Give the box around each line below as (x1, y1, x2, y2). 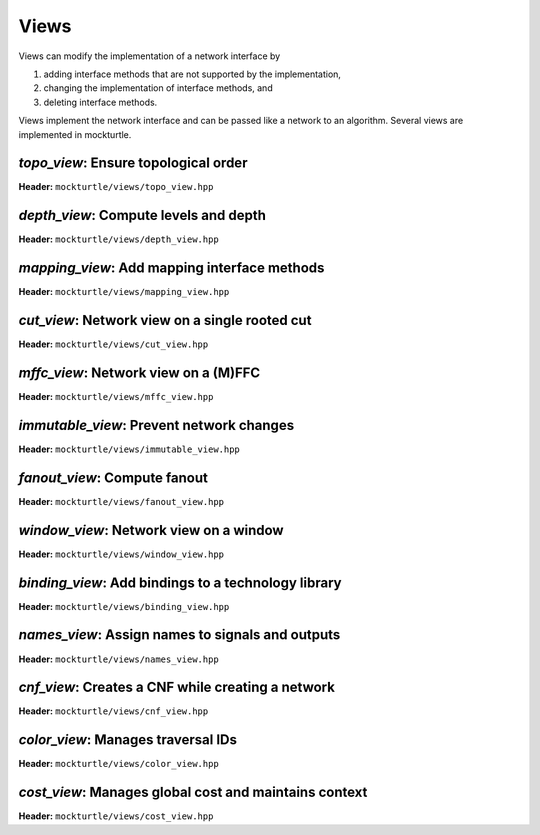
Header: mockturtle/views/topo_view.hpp (18, 181, 214, 193)
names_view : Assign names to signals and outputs (18, 626, 341, 644)
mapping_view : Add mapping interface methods (18, 260, 325, 277)
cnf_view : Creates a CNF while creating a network (18, 679, 335, 696)
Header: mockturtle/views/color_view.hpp (18, 758, 219, 770)
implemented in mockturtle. (18, 128, 132, 140)
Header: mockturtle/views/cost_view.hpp (18, 810, 214, 822)
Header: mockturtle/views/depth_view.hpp (18, 233, 219, 245)
